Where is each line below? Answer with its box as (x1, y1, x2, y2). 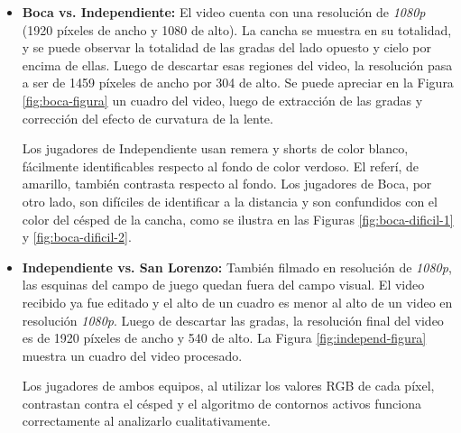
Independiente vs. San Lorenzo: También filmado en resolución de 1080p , (22, 257, 452, 276)
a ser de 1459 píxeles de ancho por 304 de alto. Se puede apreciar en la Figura (22, 73, 454, 92)
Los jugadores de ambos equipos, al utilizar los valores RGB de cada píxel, (22, 376, 435, 395)
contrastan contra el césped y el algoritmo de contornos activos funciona (22, 393, 422, 412)
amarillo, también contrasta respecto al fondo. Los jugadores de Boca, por (22, 174, 432, 193)
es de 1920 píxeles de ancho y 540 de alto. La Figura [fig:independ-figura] (22, 328, 427, 347)
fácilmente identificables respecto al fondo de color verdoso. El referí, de (22, 156, 420, 175)
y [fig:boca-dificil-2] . (22, 227, 132, 246)
